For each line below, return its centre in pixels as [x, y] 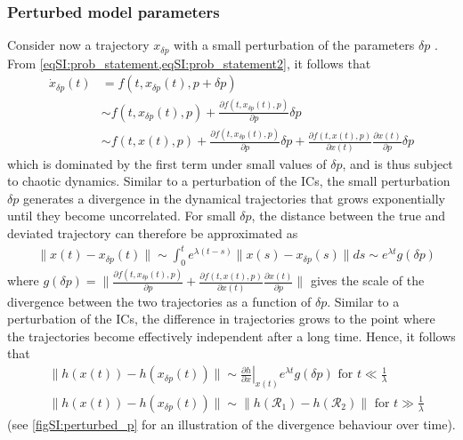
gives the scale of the [367, 280]
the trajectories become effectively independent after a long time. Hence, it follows [231, 336]
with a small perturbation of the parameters [294, 45]
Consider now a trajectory [78, 45]
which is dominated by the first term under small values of [167, 163]
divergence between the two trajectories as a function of [159, 301]
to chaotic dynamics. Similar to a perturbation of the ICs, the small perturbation [229, 181]
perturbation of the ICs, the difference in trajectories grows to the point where [221, 319]
